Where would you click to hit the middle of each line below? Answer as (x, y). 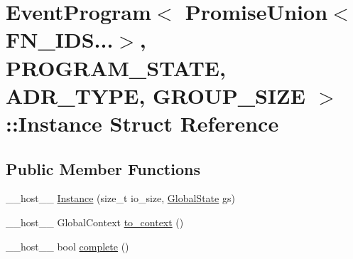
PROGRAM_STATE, (116, 67)
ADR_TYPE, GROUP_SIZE (156, 95)
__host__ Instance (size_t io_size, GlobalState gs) (120, 198)
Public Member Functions (103, 168)
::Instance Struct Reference (142, 123)
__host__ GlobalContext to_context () (95, 222)
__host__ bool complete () (67, 246)
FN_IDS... (60, 39)
